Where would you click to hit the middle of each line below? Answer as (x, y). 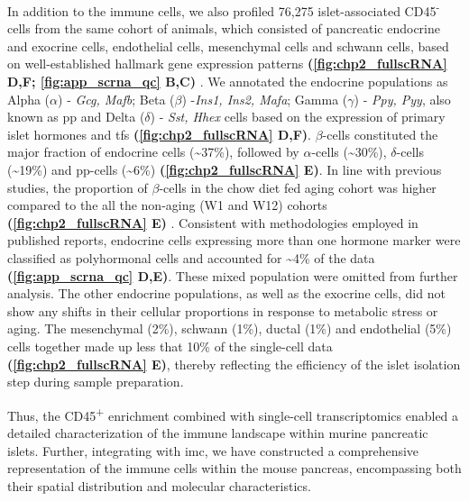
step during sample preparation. (96, 382)
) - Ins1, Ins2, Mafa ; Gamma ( (265, 99)
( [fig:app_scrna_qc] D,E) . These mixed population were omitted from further (233, 275)
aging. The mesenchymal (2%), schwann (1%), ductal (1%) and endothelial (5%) (230, 328)
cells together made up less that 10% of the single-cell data (170, 346)
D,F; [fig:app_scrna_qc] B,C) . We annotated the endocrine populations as (228, 82)
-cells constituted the (380, 134)
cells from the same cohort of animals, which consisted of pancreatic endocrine (224, 28)
